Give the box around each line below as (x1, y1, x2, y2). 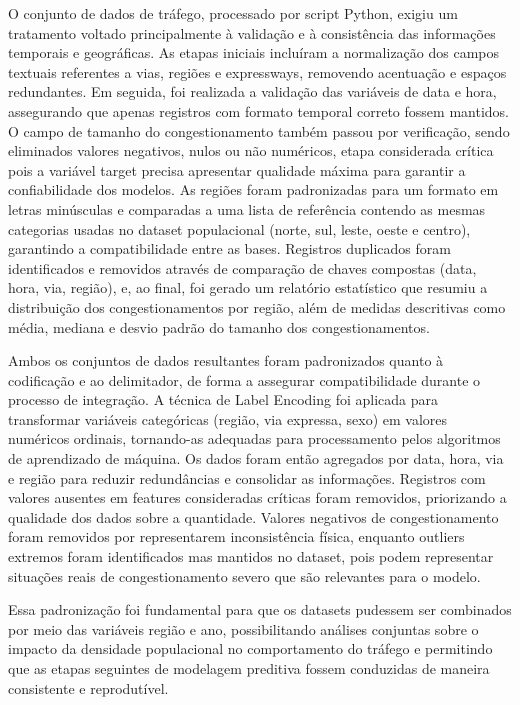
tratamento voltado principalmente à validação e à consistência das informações (8, 22, 496, 43)
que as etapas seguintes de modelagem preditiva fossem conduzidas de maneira (8, 658, 490, 678)
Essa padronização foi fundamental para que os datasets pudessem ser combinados (8, 599, 512, 620)
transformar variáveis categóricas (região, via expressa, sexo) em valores (8, 408, 448, 429)
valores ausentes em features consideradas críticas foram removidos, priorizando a (8, 487, 507, 508)
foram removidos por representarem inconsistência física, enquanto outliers (8, 526, 465, 547)
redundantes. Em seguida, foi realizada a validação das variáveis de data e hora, (8, 81, 497, 102)
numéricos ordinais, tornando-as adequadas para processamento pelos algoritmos (8, 428, 501, 449)
